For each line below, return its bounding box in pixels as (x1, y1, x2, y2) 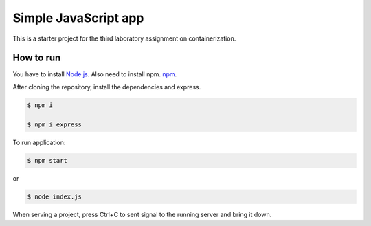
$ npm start (27, 157, 68, 164)
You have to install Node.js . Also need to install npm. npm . (12, 70, 177, 78)
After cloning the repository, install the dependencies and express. (12, 82, 201, 91)
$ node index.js (27, 192, 82, 201)
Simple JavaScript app (12, 10, 144, 25)
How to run (12, 52, 61, 64)
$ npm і (27, 101, 53, 109)
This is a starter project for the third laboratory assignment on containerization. (12, 34, 236, 43)
